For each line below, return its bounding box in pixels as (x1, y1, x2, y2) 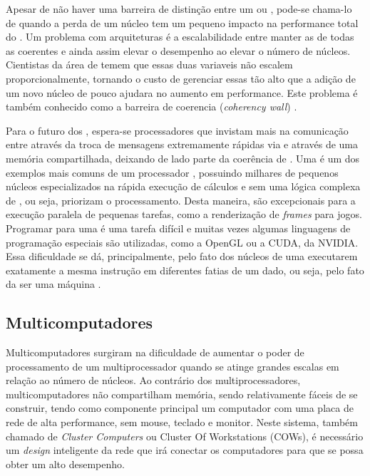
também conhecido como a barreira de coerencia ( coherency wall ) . (6, 99, 297, 114)
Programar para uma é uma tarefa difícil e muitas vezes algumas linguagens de (6, 220, 351, 235)
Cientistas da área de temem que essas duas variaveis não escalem (6, 57, 293, 72)
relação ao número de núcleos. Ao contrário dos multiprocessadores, (6, 373, 301, 388)
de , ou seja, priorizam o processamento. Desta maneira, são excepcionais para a (6, 192, 356, 207)
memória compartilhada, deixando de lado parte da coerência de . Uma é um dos (6, 150, 360, 165)
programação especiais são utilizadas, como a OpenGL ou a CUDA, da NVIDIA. (6, 234, 359, 249)
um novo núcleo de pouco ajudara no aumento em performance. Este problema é (6, 85, 358, 100)
